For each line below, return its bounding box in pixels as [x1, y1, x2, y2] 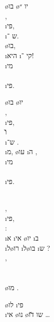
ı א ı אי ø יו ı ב [5, 233, 39, 243]
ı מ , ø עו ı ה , [5, 146, 37, 157]
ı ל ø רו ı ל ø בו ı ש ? [5, 242, 50, 253]
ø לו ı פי [5, 299, 23, 309]
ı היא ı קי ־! [5, 50, 34, 60]
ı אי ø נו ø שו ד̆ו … [5, 309, 50, 319]
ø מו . [5, 282, 19, 293]
